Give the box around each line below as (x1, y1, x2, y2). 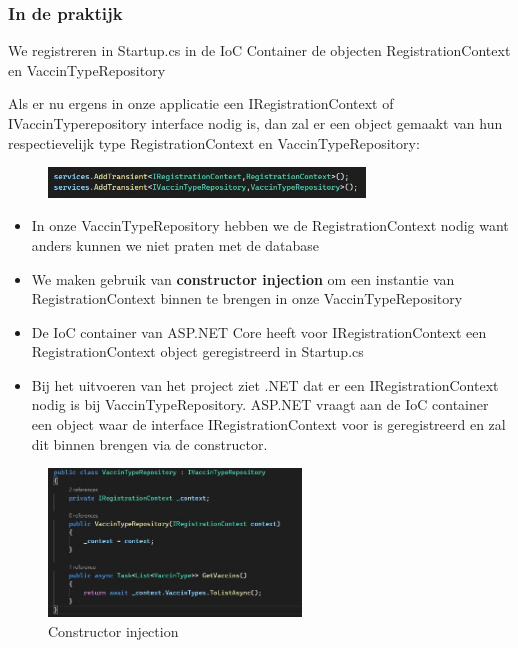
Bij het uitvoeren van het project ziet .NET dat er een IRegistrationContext (31, 374, 499, 395)
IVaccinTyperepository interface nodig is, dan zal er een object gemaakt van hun (8, 113, 503, 133)
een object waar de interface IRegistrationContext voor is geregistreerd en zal (31, 414, 506, 435)
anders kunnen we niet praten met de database (31, 234, 320, 255)
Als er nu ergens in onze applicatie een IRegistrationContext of (8, 93, 394, 114)
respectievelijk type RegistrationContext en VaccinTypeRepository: (8, 132, 420, 153)
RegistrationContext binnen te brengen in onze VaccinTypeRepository (31, 288, 463, 309)
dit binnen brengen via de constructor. (31, 433, 268, 454)
